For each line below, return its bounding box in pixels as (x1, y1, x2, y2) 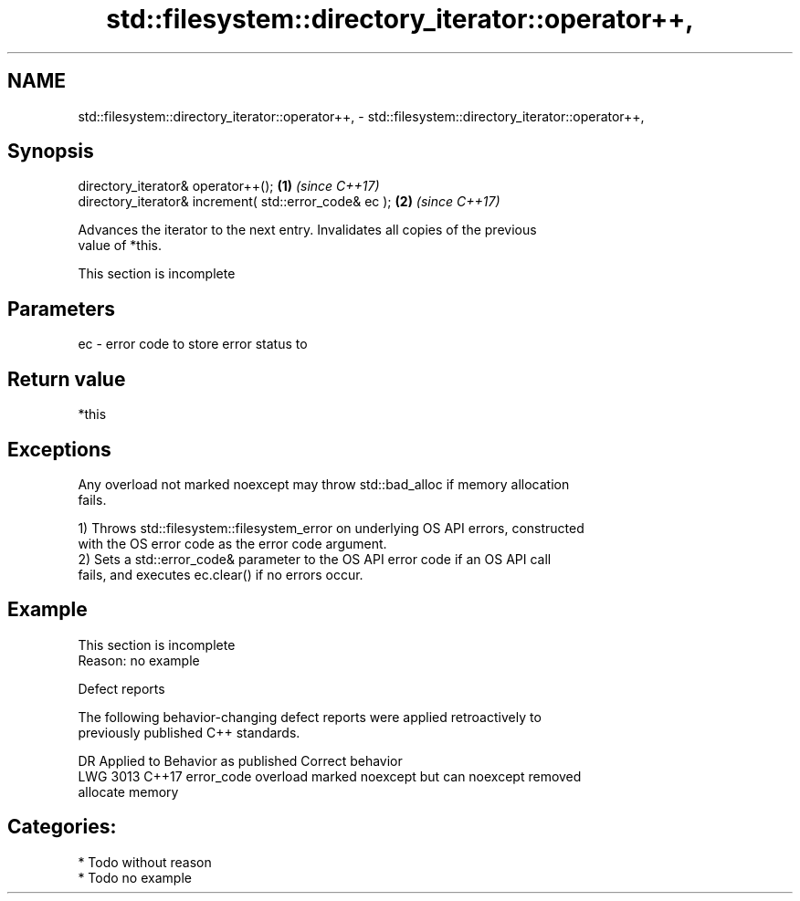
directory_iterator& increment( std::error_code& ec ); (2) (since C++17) (78, 194, 500, 210)
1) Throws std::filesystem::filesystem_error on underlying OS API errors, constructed (78, 519, 584, 536)
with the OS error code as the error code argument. (78, 535, 387, 551)
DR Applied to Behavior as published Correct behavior (78, 752, 403, 769)
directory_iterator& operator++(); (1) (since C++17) (78, 178, 380, 194)
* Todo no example (78, 869, 192, 885)
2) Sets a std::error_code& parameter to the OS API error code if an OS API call (78, 550, 552, 567)
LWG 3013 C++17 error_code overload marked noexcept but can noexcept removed (78, 768, 582, 784)
